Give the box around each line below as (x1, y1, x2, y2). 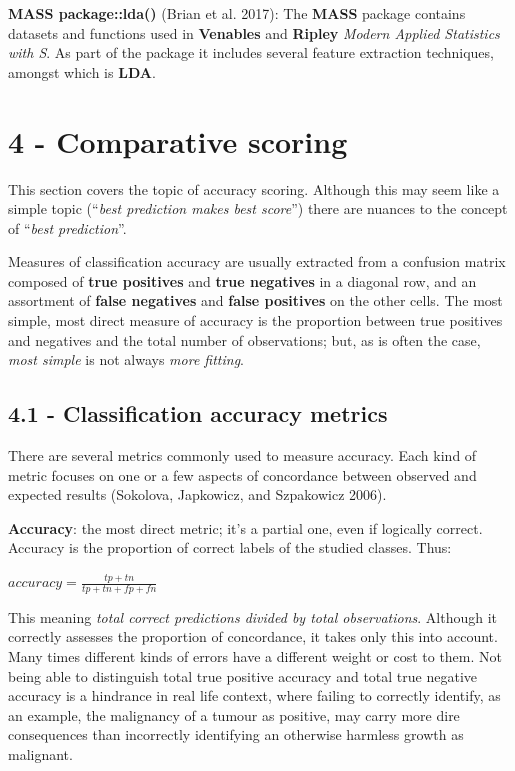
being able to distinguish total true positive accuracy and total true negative (8, 665, 477, 686)
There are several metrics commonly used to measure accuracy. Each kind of (8, 445, 477, 466)
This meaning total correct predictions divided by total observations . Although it (8, 606, 498, 627)
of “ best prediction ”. (8, 217, 127, 238)
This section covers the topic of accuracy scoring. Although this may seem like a (8, 178, 500, 199)
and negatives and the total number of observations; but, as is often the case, (8, 329, 481, 350)
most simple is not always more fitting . (8, 349, 245, 370)
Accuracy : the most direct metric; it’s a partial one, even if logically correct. (8, 517, 483, 538)
